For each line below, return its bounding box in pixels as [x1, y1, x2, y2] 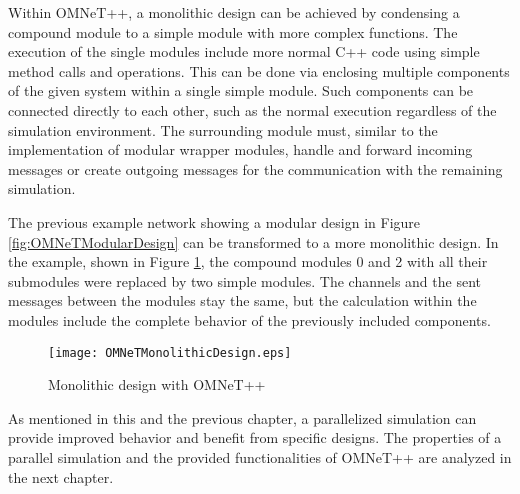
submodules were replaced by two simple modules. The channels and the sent [8, 270, 481, 291]
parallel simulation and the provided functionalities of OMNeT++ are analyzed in [8, 446, 512, 467]
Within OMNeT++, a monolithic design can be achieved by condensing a [8, 2, 460, 22]
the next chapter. [8, 466, 114, 487]
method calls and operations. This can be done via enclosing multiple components [8, 60, 510, 81]
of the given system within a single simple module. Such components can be [8, 80, 474, 101]
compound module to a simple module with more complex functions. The [8, 21, 458, 42]
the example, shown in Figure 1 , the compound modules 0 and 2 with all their [8, 251, 488, 272]
